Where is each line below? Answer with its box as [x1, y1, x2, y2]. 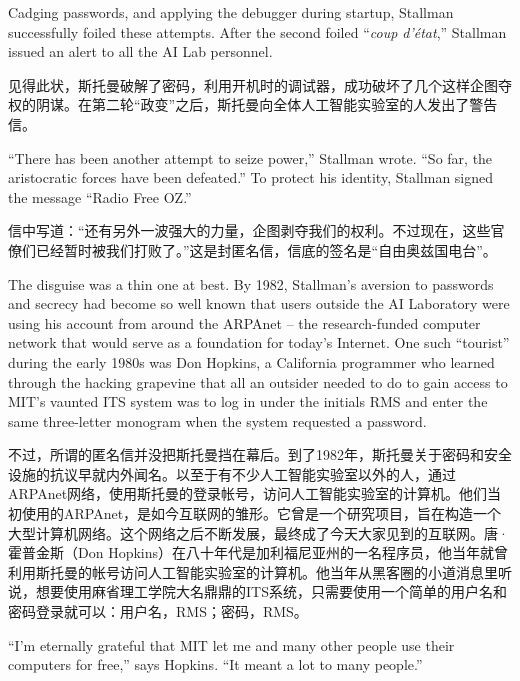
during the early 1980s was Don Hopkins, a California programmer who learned [8, 351, 495, 372]
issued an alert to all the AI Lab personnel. [8, 41, 273, 62]
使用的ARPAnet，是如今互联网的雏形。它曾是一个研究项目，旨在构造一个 [21, 503, 502, 524]
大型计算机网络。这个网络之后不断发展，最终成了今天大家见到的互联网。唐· [8, 522, 509, 543]
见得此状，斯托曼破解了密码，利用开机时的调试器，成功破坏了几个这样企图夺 [8, 74, 512, 95]
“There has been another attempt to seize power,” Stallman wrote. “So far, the [8, 147, 493, 168]
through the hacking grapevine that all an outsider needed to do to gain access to [8, 371, 508, 392]
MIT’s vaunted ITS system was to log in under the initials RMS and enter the [8, 391, 488, 412]
